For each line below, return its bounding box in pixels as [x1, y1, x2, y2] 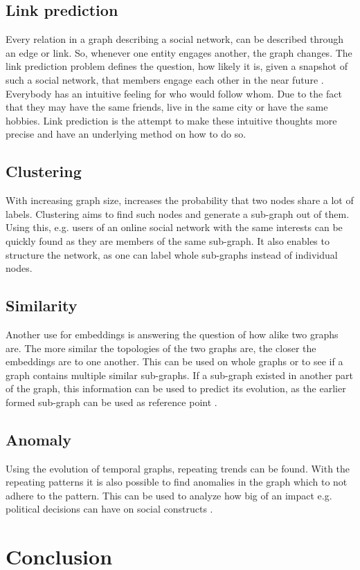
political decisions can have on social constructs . [6, 502, 213, 516]
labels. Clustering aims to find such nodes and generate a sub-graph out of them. [6, 206, 350, 221]
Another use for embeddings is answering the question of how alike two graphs [6, 327, 339, 341]
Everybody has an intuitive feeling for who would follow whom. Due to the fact [6, 86, 342, 100]
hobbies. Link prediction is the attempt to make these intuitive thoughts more [6, 113, 337, 127]
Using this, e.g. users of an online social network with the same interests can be [6, 220, 343, 235]
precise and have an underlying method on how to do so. [6, 127, 246, 141]
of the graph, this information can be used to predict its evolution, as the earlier [6, 381, 346, 396]
